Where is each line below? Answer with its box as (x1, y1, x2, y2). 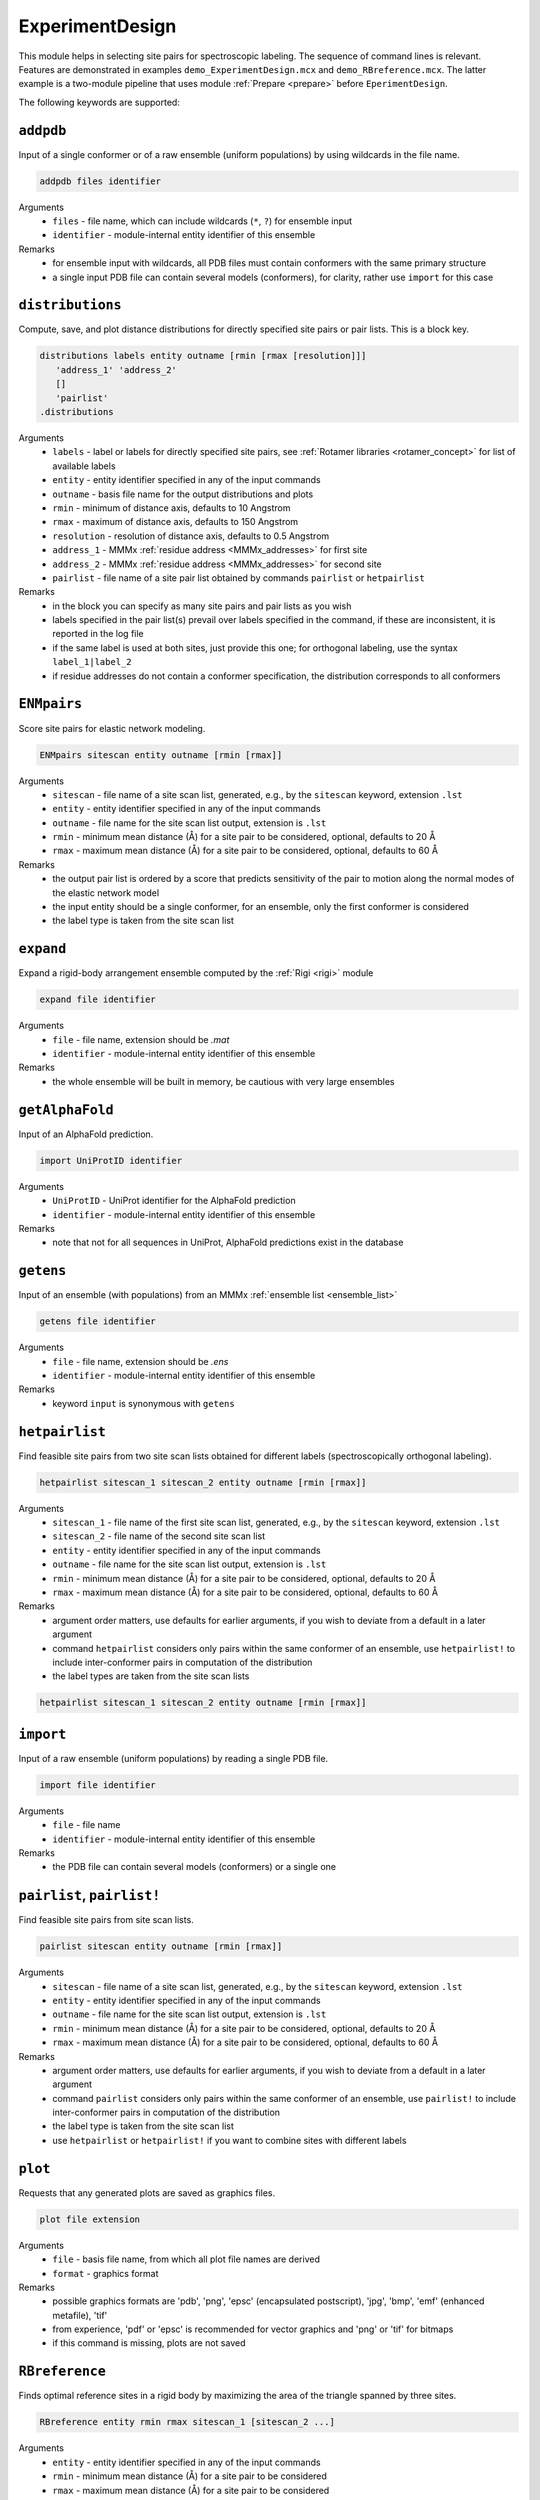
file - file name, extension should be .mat (52, 1033, 230, 1045)
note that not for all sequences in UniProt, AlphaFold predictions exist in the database (52, 1236, 404, 1249)
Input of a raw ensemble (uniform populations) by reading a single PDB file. (18, 1752, 329, 1764)
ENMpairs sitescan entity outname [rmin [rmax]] (39, 749, 283, 760)
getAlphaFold (18, 1101, 114, 1118)
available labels (52, 460, 116, 472)
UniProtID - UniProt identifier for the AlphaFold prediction (52, 1195, 296, 1207)
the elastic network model (52, 886, 160, 899)
